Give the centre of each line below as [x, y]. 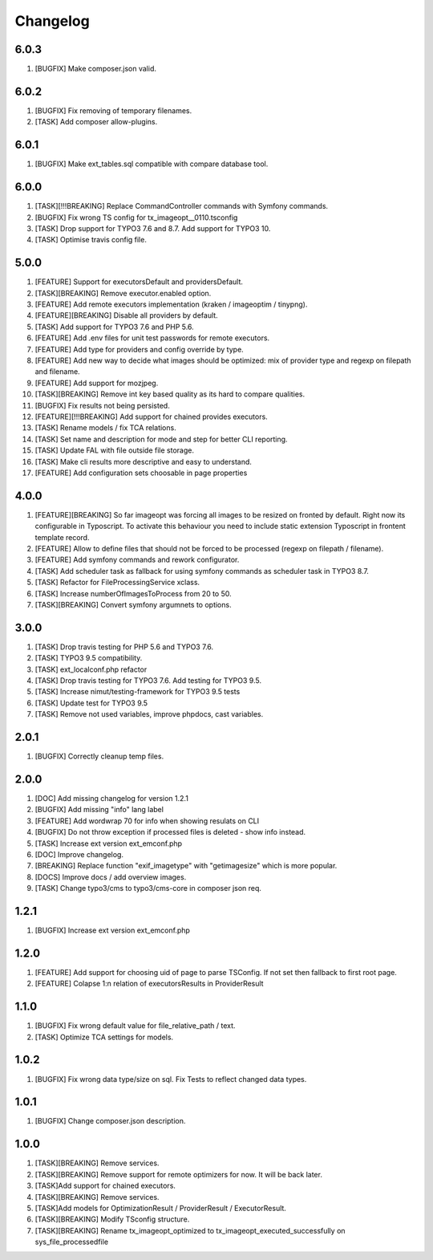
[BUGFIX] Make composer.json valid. [95, 69]
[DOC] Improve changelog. [79, 854]
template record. [62, 537]
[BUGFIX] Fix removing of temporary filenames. [113, 110]
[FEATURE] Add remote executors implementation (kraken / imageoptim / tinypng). [171, 304]
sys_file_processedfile [71, 1242]
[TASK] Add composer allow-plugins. [96, 122]
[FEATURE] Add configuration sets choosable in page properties [141, 473]
